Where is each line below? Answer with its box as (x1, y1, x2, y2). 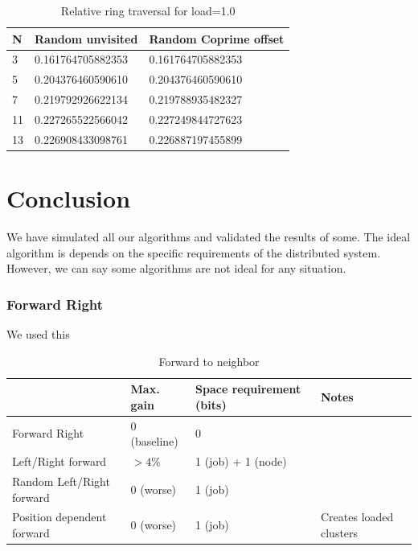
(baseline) (130, 433, 178, 450)
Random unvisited (35, 30, 138, 47)
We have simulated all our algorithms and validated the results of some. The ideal (6, 228, 411, 245)
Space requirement (195, 380, 301, 397)
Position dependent (12, 508, 107, 525)
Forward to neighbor (158, 352, 260, 369)
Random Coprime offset (149, 30, 285, 47)
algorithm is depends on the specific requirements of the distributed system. (6, 244, 381, 261)
